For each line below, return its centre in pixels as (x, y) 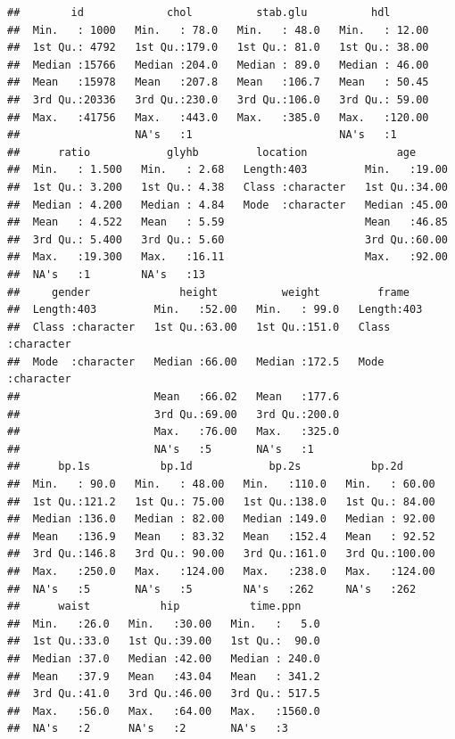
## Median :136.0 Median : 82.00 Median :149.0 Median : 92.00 (221, 519)
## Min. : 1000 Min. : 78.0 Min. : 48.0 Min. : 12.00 (218, 30)
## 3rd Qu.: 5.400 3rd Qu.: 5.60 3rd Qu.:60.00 (227, 239)
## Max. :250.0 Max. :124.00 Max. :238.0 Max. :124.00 (221, 571)
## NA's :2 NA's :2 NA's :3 (148, 729)
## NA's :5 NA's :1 (161, 449)
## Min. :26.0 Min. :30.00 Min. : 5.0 (164, 624)
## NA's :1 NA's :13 (106, 274)
